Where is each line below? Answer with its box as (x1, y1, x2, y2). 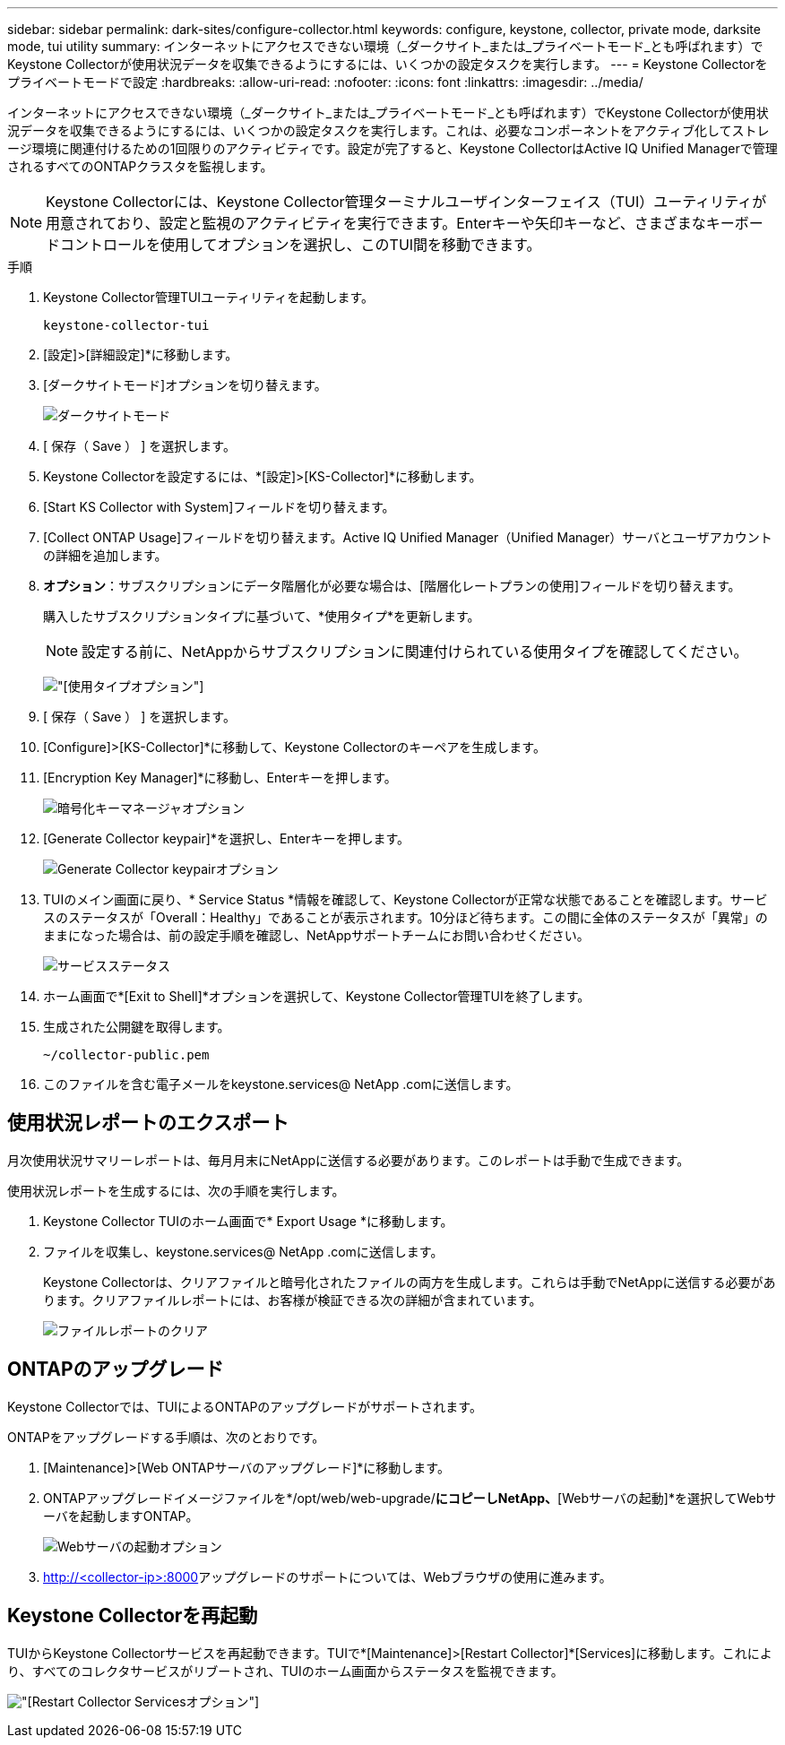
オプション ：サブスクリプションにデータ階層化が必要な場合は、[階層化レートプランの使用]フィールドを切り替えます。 (43, 578, 741, 593)
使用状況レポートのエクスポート (7, 1111, 289, 1135)
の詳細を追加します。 (43, 548, 168, 563)
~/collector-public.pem (43, 1048, 210, 1062)
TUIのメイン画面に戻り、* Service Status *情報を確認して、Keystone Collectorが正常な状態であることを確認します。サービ (43, 892, 768, 907)
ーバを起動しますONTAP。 (43, 1507, 199, 1524)
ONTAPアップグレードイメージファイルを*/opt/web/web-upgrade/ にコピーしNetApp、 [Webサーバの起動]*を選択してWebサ (43, 1490, 777, 1506)
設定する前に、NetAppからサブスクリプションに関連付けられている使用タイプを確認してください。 (82, 643, 748, 661)
